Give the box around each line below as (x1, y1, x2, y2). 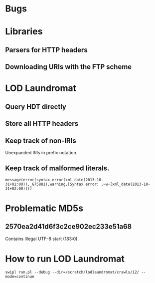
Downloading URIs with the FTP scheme (5, 63, 132, 71)
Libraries (5, 26, 43, 37)
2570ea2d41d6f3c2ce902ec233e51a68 (5, 223, 132, 231)
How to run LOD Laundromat (5, 253, 125, 265)
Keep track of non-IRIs (5, 136, 76, 145)
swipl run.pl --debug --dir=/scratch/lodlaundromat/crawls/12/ (5, 270, 140, 275)
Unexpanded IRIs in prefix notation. (5, 149, 78, 155)
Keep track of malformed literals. (5, 164, 110, 173)
